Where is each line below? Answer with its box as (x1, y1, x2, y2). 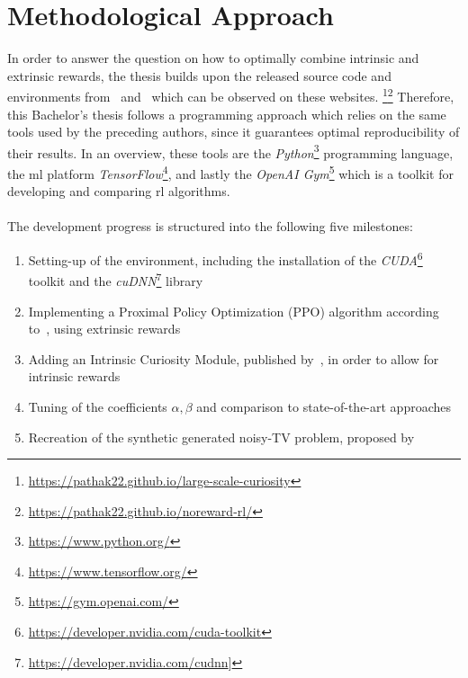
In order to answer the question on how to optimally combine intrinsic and (7, 49, 419, 67)
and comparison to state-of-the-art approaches (196, 397, 452, 415)
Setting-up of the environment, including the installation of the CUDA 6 (28, 248, 423, 269)
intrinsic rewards (28, 367, 121, 386)
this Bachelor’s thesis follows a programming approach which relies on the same (7, 104, 446, 123)
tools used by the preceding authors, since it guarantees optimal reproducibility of (7, 122, 460, 141)
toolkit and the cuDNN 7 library (28, 269, 203, 290)
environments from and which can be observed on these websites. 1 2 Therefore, (7, 85, 454, 105)
